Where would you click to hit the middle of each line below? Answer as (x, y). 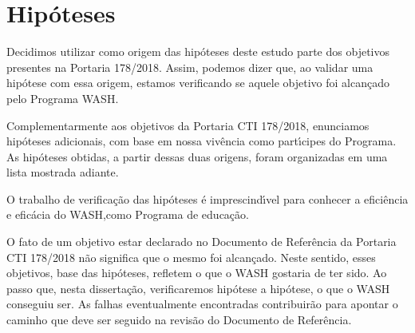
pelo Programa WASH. (63, 98)
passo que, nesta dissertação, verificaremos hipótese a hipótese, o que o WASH (198, 288)
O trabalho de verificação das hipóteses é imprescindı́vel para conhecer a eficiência (207, 198)
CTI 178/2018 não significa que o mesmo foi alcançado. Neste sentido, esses (191, 257)
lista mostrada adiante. (63, 172)
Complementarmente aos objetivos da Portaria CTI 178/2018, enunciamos (188, 125)
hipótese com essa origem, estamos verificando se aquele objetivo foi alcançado (198, 83)
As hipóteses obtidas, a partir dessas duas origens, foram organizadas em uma (197, 156)
